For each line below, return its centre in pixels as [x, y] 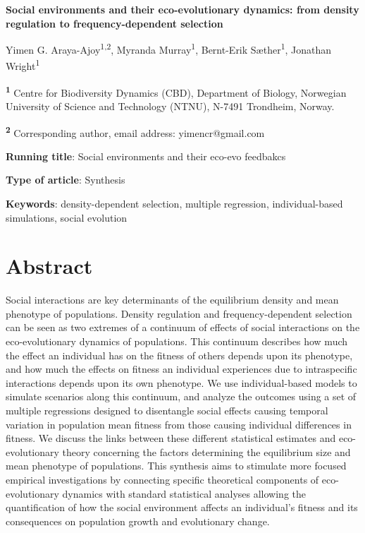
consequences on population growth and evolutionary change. [138, 521]
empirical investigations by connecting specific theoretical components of [162, 479]
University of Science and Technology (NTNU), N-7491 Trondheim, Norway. [170, 106]
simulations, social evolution [67, 217]
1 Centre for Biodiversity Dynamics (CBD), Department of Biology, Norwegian [176, 91]
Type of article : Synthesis [66, 180]
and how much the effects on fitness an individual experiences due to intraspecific [181, 369]
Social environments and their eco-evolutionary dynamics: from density [182, 9]
